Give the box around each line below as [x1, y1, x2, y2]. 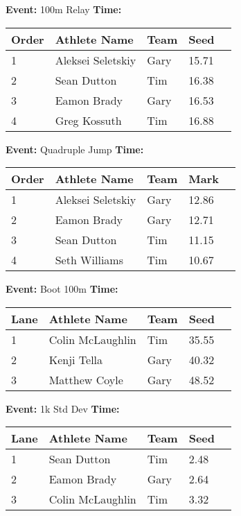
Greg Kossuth [55, 112, 122, 128]
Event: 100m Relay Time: [6, 2, 122, 16]
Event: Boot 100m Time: [6, 282, 118, 296]
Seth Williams [55, 252, 123, 268]
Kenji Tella [48, 351, 103, 368]
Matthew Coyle [48, 371, 123, 388]
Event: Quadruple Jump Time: [6, 141, 144, 156]
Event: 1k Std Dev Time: [6, 401, 120, 415]
